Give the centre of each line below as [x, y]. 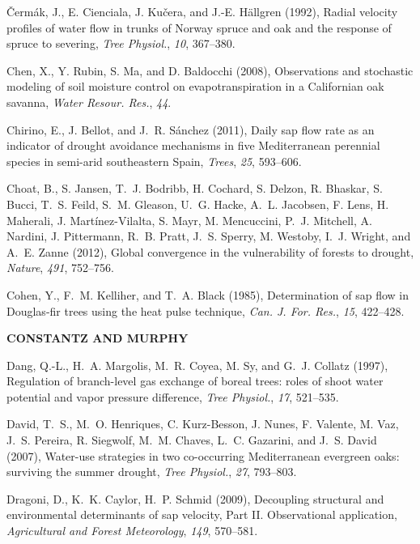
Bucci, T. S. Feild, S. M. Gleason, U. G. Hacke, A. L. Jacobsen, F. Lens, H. [198, 204]
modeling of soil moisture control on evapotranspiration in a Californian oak [195, 86]
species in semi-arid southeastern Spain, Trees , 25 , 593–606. [154, 161]
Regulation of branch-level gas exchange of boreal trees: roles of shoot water [195, 381]
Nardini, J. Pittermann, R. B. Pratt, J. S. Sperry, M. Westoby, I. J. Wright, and [209, 236]
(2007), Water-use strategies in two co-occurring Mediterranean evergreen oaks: [203, 455]
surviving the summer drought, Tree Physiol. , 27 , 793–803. [152, 472]
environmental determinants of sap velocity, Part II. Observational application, [202, 514]
